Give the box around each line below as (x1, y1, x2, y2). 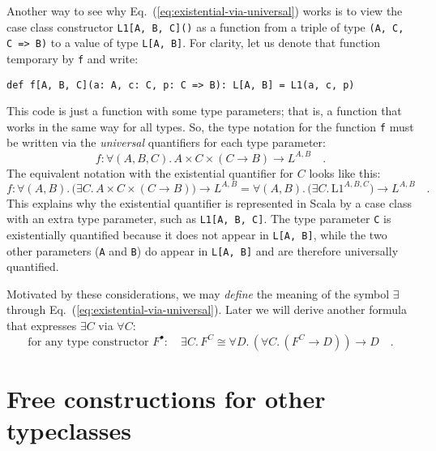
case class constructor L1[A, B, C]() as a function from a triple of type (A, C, (6, 18, 404, 35)
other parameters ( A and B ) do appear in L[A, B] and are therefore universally (6, 242, 399, 259)
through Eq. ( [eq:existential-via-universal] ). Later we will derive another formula (6, 301, 407, 318)
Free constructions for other (6, 381, 326, 414)
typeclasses (6, 413, 131, 446)
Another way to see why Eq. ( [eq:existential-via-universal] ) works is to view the (6, 2, 403, 19)
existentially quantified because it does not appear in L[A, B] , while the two (6, 225, 387, 243)
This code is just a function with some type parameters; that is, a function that (6, 102, 402, 119)
